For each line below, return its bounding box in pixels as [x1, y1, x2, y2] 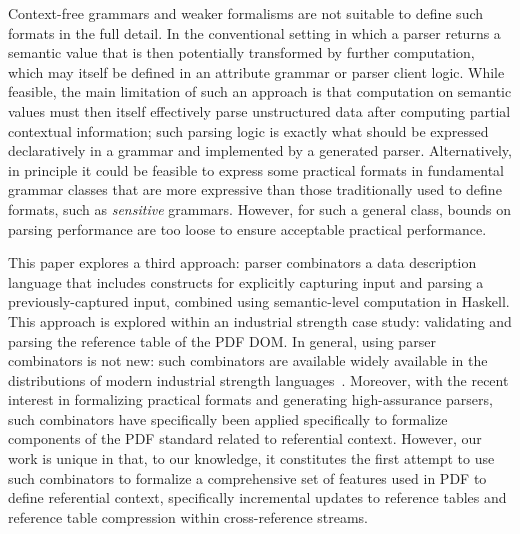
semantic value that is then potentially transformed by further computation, [8, 42, 475, 63]
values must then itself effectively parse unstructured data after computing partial [8, 100, 511, 121]
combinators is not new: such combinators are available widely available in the [8, 350, 488, 371]
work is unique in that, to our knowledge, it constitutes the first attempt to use [8, 448, 495, 469]
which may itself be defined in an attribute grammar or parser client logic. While [8, 61, 505, 82]
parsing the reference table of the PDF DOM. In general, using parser [8, 330, 436, 351]
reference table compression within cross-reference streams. [8, 506, 369, 527]
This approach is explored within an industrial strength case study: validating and [8, 310, 512, 331]
